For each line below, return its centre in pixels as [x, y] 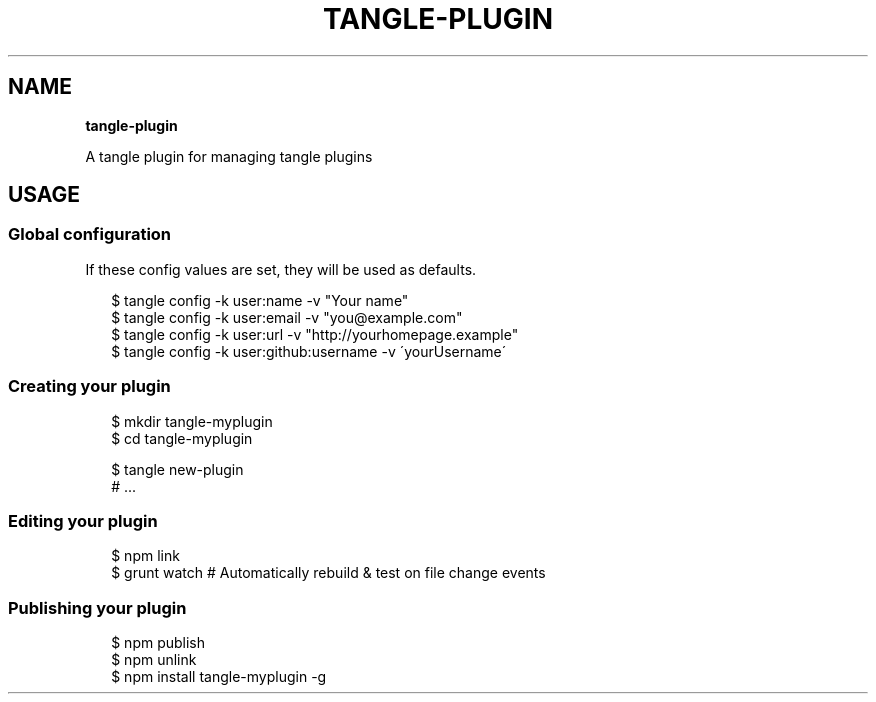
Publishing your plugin [97, 607]
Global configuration [90, 234]
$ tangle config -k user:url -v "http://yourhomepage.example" [315, 334]
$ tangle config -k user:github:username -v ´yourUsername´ [309, 351]
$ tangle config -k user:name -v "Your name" [260, 300]
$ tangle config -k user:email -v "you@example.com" [287, 317]
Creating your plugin [89, 386]
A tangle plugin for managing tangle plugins [229, 156]
